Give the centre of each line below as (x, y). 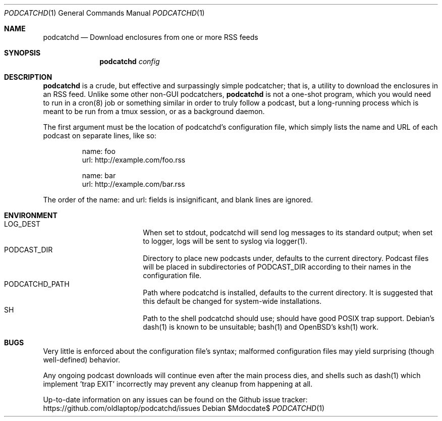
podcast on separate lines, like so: (100, 136)
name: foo (99, 151)
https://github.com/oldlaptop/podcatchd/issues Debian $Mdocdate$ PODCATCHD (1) (184, 408)
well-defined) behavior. (82, 360)
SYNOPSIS (22, 53)
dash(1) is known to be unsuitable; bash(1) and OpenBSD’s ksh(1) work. (261, 327)
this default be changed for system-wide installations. (232, 301)
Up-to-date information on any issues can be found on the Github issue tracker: (175, 400)
